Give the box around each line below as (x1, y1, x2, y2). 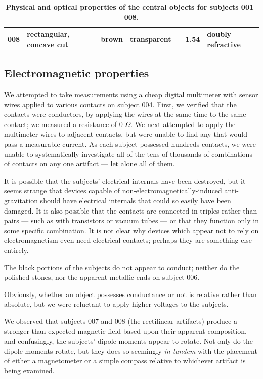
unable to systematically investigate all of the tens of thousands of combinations (4, 148, 252, 159)
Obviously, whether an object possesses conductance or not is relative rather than (4, 288, 257, 299)
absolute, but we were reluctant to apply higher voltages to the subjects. (4, 299, 229, 309)
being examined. (4, 365, 55, 375)
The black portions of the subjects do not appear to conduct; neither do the (4, 262, 240, 272)
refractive (207, 38, 241, 49)
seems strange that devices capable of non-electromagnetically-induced (4, 185, 222, 196)
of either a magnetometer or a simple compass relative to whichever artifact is (4, 355, 246, 366)
